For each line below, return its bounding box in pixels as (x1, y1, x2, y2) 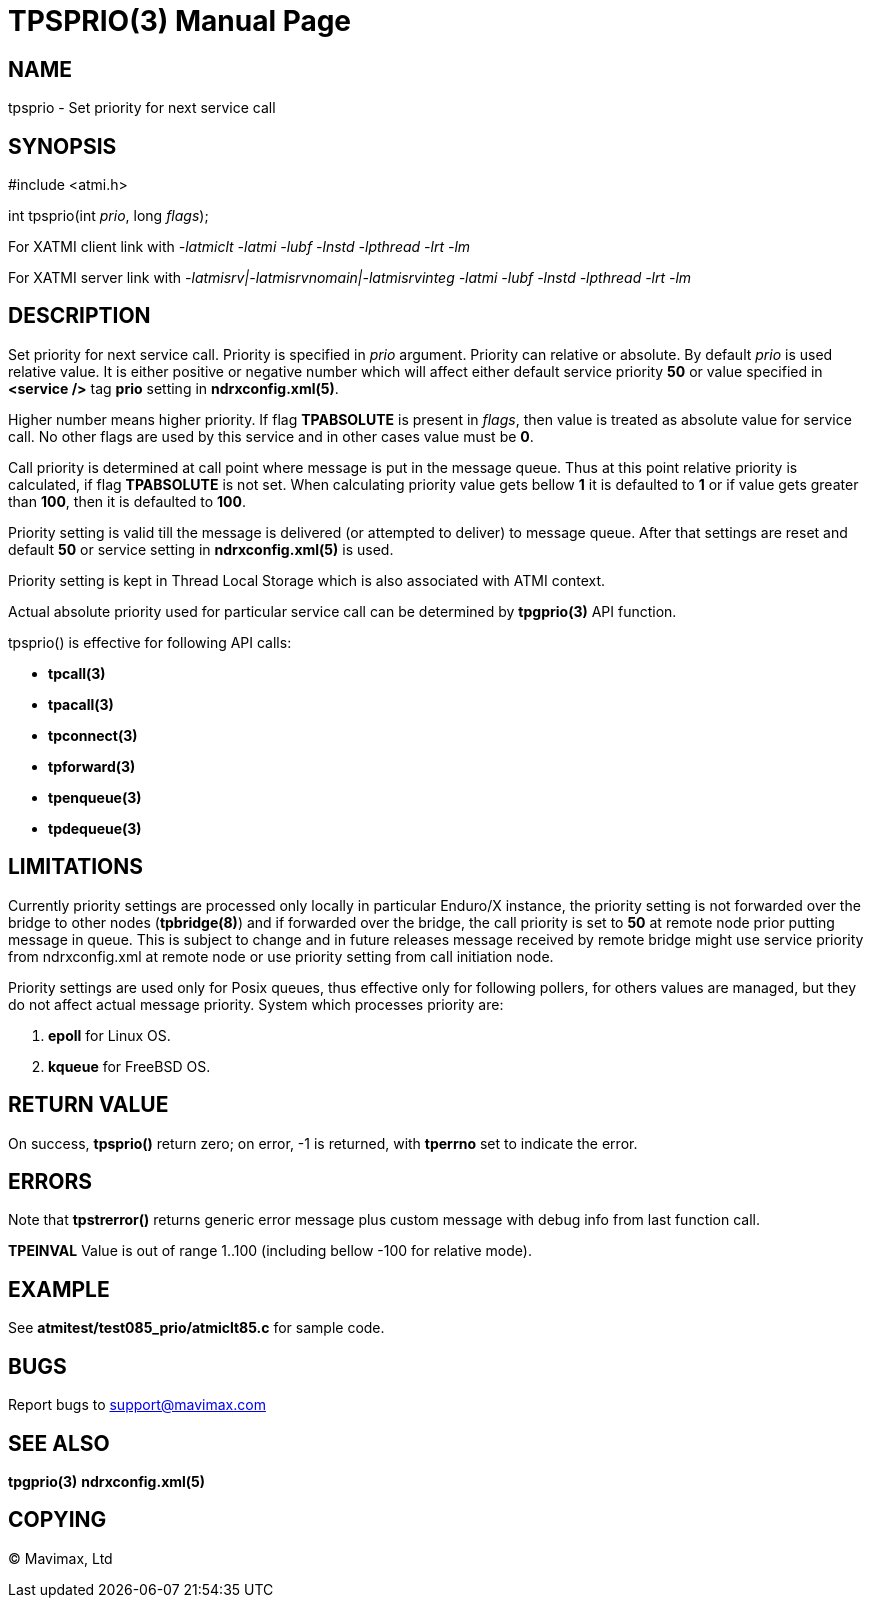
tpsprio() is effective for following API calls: (8, 633, 292, 651)
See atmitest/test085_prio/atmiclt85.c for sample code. (8, 1319, 385, 1337)
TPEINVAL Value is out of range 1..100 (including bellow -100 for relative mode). (8, 1242, 532, 1260)
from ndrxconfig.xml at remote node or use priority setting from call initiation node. (8, 947, 554, 965)
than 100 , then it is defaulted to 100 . (8, 492, 246, 510)
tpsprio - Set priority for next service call (8, 99, 276, 117)
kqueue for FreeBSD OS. (48, 1057, 211, 1075)
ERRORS (8, 1168, 93, 1194)
